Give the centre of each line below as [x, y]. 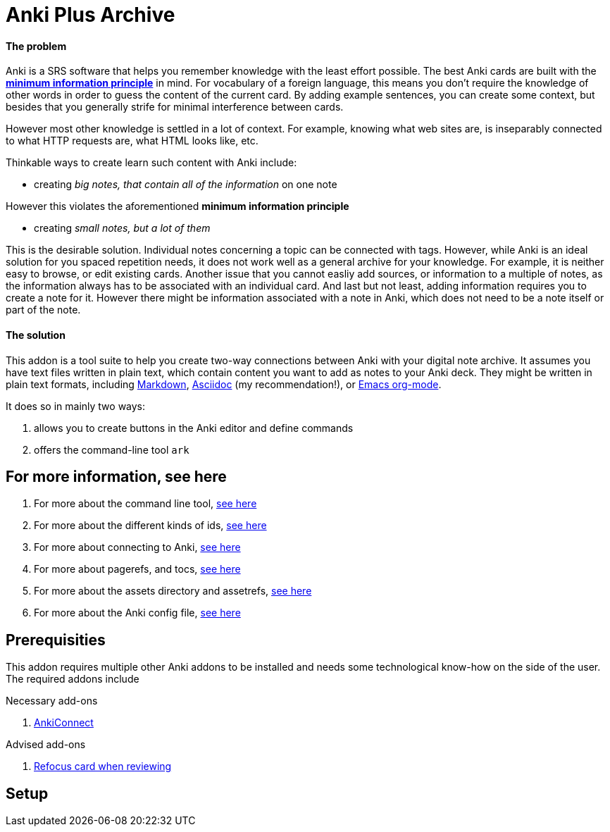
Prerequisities [56, 640]
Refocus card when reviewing [103, 766]
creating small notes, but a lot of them [122, 228]
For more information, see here [116, 477]
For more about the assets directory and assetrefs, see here [173, 591]
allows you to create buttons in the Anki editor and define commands [194, 428]
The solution [36, 335]
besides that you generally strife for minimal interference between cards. [175, 107]
